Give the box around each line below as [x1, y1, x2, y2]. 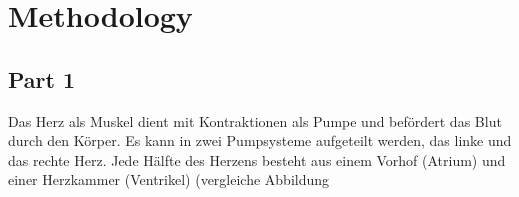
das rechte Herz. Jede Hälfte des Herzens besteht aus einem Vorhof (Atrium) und [8, 149, 506, 170]
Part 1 [8, 63, 76, 94]
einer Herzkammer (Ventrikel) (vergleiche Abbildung [8, 169, 330, 190]
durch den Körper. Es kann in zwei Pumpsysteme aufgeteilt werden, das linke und [8, 130, 512, 151]
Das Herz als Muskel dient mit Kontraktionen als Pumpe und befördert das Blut [8, 110, 502, 131]
